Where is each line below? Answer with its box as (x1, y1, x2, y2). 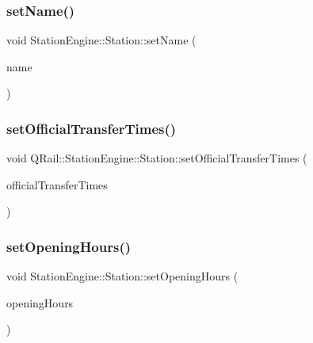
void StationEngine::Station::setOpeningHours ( (6, 268, 239, 284)
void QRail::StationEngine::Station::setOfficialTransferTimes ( (6, 150, 307, 166)
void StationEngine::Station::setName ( (6, 32, 197, 48)
